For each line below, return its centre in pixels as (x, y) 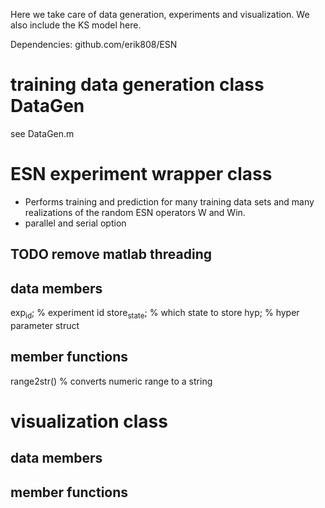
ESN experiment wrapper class (141, 174)
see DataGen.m (42, 133)
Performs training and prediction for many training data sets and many (169, 201)
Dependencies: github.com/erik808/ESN (94, 44)
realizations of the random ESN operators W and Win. (135, 212)
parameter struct (45, 325)
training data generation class (137, 85)
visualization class (89, 421)
